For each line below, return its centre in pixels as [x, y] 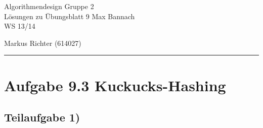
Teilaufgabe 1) [42, 117]
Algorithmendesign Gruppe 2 [49, 6]
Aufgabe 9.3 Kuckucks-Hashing [115, 85]
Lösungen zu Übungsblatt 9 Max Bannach [70, 16]
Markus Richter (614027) [43, 43]
